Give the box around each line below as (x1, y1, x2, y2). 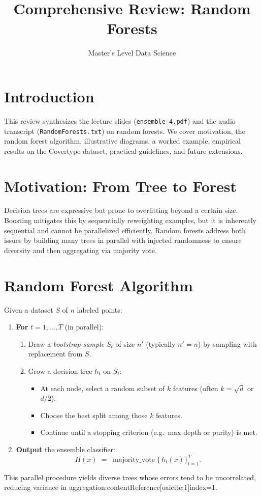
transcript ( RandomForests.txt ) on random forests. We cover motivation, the (4, 125, 245, 136)
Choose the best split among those (40, 409, 148, 420)
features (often (173, 382, 218, 393)
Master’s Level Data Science (88, 47, 176, 58)
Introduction (4, 86, 94, 106)
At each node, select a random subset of (40, 382, 165, 393)
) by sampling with (198, 338, 257, 349)
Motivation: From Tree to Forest (4, 175, 237, 196)
